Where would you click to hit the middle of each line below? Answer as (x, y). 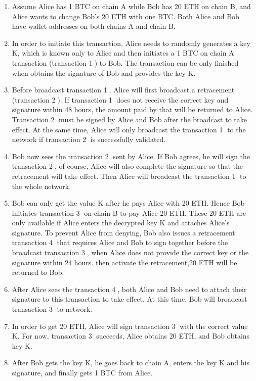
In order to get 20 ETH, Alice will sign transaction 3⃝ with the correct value (130, 326)
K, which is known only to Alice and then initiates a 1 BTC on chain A (123, 53)
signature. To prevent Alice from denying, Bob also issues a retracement (123, 232)
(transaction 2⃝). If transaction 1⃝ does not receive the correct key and (120, 99)
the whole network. (41, 186)
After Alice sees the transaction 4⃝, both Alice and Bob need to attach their (129, 289)
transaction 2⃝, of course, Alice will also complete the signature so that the (127, 166)
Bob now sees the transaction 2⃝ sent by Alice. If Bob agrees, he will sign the (131, 156)
